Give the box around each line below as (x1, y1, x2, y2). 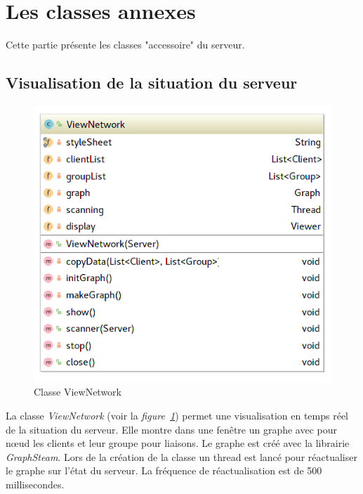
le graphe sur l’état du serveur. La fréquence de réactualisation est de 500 (6, 463, 322, 478)
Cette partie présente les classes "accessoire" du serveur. (6, 37, 245, 52)
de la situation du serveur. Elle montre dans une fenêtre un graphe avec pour (6, 422, 338, 436)
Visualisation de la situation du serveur (6, 72, 298, 93)
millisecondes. (6, 476, 65, 491)
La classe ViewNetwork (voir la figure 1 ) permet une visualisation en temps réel (6, 408, 348, 422)
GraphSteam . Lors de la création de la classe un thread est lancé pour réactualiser (6, 449, 357, 464)
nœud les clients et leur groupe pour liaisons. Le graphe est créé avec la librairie (6, 436, 350, 450)
